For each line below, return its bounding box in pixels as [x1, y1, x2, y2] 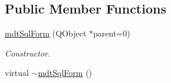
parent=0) [93, 27, 130, 39]
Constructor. [5, 47, 51, 59]
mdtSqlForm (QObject [5, 27, 87, 39]
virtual [5, 67, 29, 79]
